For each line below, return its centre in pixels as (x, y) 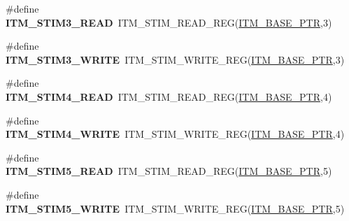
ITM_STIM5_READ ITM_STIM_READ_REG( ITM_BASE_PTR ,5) (169, 171)
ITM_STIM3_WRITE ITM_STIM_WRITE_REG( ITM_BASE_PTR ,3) (175, 59)
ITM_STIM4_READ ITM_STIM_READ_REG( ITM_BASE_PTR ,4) (169, 96)
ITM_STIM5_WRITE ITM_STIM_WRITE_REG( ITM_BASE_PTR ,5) (175, 208)
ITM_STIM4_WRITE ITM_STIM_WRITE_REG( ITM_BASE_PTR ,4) (175, 134)
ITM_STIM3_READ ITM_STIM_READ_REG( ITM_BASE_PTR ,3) (169, 22)
